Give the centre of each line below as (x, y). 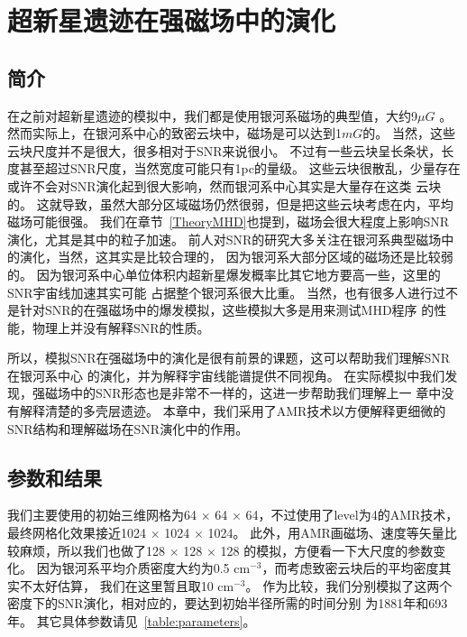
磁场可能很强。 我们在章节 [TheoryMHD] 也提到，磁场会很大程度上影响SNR (229, 222)
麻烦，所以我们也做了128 (92, 550)
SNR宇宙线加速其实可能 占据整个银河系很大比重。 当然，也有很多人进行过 (226, 292)
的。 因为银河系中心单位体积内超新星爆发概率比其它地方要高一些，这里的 (224, 274)
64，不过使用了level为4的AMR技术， (352, 515)
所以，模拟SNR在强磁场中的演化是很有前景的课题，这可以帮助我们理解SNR (229, 358)
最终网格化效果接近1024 (77, 533)
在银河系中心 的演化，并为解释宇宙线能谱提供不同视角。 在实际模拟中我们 (226, 375)
